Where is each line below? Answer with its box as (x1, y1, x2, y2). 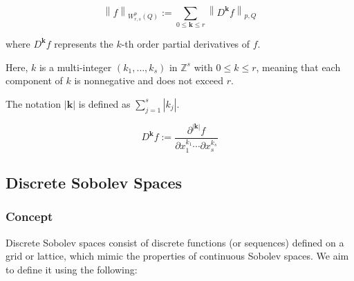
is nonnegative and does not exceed (74, 73, 224, 88)
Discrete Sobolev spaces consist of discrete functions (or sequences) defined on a (6, 235, 344, 249)
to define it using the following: (6, 262, 138, 276)
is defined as (78, 96, 131, 110)
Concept (6, 208, 53, 225)
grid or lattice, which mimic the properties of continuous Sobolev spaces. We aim (6, 249, 349, 263)
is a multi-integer (39, 59, 112, 74)
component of (6, 73, 63, 88)
